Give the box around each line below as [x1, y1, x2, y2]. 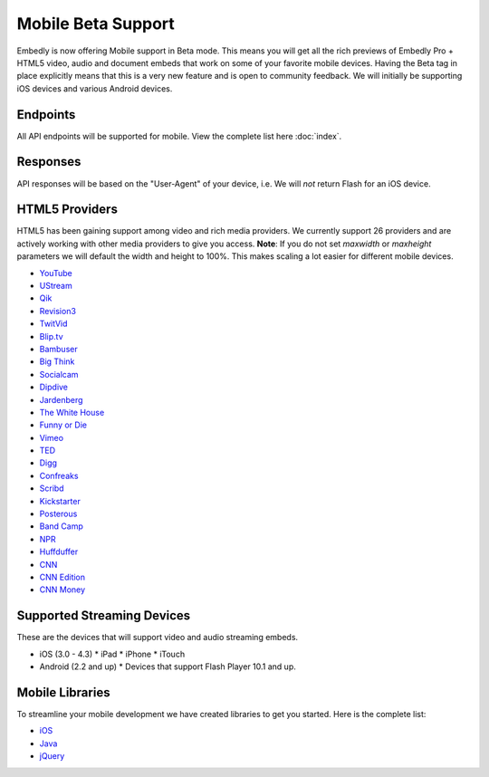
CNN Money [39, 584, 86, 595]
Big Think [39, 356, 75, 367]
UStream [39, 281, 72, 291]
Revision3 [39, 305, 77, 316]
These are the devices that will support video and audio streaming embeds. [16, 632, 299, 643]
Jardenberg [39, 394, 83, 405]
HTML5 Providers [16, 202, 118, 217]
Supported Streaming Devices [16, 608, 191, 624]
